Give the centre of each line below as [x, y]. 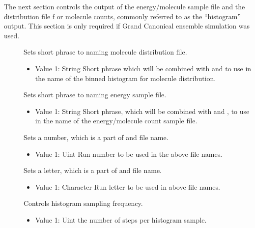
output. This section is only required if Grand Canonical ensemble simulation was [127, 26]
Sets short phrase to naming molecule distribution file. [105, 52]
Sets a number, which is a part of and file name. [96, 137]
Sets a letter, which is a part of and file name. [93, 170]
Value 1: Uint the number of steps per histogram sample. [121, 219]
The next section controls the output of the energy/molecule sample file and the [125, 6]
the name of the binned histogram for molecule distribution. [126, 78]
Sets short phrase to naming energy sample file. [95, 95]
